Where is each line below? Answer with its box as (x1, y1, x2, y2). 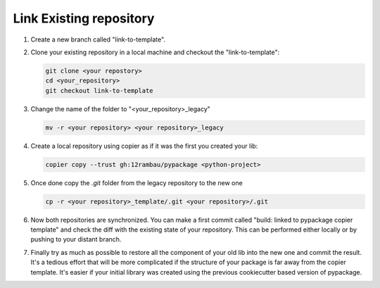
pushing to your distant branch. (30, 235, 122, 244)
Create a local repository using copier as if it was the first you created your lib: (30, 142, 258, 150)
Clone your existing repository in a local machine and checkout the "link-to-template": (30, 48, 280, 56)
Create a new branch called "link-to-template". (30, 35, 165, 44)
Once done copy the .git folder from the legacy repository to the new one (30, 178, 243, 187)
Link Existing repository (13, 11, 155, 26)
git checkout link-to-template (45, 87, 154, 94)
